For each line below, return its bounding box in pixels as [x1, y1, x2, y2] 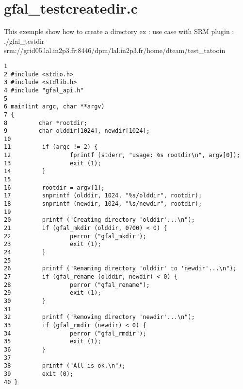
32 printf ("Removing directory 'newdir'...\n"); [4, 314, 195, 321]
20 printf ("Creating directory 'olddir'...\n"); [4, 216, 195, 224]
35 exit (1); [4, 338, 101, 345]
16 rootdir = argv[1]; [4, 184, 105, 191]
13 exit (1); [4, 159, 101, 167]
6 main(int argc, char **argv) [4, 103, 105, 110]
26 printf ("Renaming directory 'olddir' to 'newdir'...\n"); [4, 265, 237, 272]
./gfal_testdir [4, 35, 45, 46]
